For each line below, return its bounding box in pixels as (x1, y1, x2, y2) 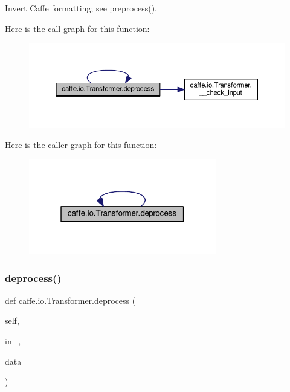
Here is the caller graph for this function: (5, 138, 157, 151)
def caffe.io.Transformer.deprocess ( (5, 294, 136, 306)
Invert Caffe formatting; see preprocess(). (5, 2, 157, 14)
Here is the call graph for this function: (5, 22, 150, 34)
